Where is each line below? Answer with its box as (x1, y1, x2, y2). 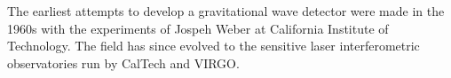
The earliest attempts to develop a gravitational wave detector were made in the (7, 2, 445, 19)
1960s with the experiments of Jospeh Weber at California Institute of (7, 19, 389, 37)
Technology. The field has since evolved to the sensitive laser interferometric (7, 36, 420, 55)
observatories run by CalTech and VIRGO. (7, 53, 240, 72)
